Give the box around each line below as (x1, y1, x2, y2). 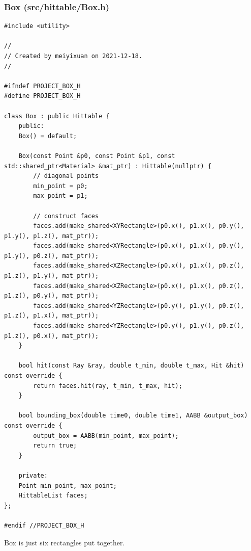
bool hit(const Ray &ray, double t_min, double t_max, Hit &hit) (18, 362, 244, 370)
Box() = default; (18, 132, 77, 140)
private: (18, 471, 48, 479)
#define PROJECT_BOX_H (4, 92, 81, 100)
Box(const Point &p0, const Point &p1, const (18, 152, 175, 160)
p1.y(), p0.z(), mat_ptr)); (4, 252, 99, 259)
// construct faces (33, 212, 99, 220)
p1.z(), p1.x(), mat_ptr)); (4, 312, 99, 320)
